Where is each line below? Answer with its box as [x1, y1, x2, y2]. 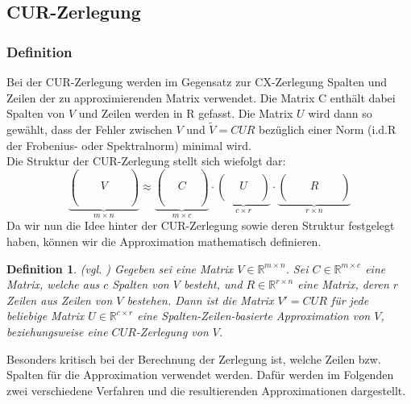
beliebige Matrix [6, 307, 85, 324]
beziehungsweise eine [6, 323, 108, 340]
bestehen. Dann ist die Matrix [127, 291, 274, 308]
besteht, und [183, 276, 243, 293]
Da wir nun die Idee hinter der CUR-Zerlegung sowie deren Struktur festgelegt [6, 217, 395, 234]
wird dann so [308, 105, 372, 122]
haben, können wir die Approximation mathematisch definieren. [6, 233, 322, 250]
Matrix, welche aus [6, 276, 100, 293]
